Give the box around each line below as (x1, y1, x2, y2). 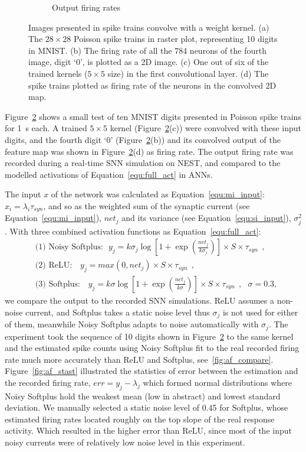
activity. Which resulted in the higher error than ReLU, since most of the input (5, 424, 292, 437)
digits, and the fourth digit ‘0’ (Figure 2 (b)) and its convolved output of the (5, 133, 281, 145)
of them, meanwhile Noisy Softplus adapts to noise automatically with (5, 318, 259, 330)
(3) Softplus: (35, 279, 80, 288)
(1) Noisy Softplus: (35, 243, 103, 252)
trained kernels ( (28, 67, 88, 79)
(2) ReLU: (35, 261, 73, 270)
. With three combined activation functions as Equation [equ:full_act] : (5, 225, 261, 237)
